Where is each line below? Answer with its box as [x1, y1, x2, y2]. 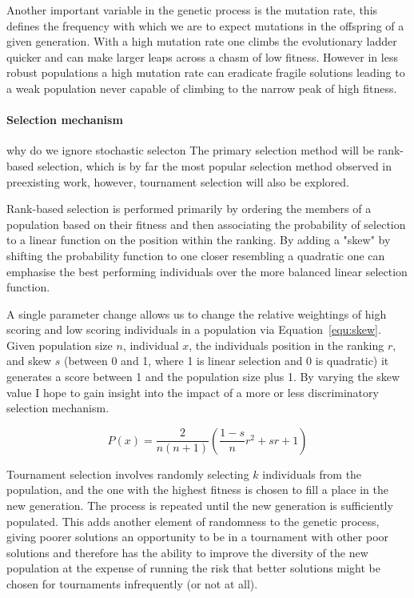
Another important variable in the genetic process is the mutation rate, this [6, 2, 378, 18]
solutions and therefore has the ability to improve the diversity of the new [6, 544, 368, 560]
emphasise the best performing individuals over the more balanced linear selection [6, 263, 408, 279]
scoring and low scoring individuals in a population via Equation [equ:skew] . [6, 321, 381, 338]
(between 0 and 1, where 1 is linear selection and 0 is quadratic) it [63, 352, 389, 369]
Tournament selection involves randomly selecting [6, 465, 249, 482]
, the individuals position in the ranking [189, 336, 384, 353]
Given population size [6, 336, 113, 353]
